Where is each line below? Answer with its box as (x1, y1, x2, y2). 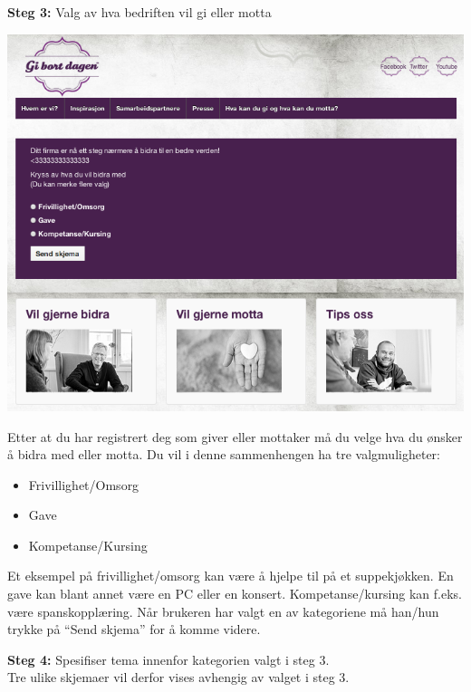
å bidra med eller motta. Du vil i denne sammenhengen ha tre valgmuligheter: (7, 445, 440, 464)
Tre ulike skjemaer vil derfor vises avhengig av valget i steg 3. (7, 668, 350, 687)
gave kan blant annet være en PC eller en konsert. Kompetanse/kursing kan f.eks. (7, 584, 462, 603)
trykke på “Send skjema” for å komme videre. (7, 620, 261, 639)
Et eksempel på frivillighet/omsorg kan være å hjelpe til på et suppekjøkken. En (7, 566, 454, 585)
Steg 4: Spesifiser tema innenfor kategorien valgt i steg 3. (7, 649, 330, 668)
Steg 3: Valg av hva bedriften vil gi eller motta (7, 3, 272, 21)
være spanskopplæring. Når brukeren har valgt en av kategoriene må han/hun (7, 601, 439, 620)
